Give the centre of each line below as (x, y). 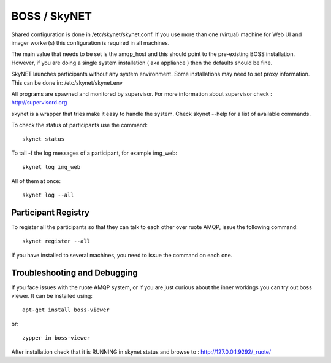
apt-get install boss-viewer (66, 310)
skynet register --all (56, 241)
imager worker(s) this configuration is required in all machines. (90, 42)
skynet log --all (48, 195)
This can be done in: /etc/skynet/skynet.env (67, 82)
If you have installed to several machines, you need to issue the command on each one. (122, 255)
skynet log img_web (51, 167)
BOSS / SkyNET (51, 16)
